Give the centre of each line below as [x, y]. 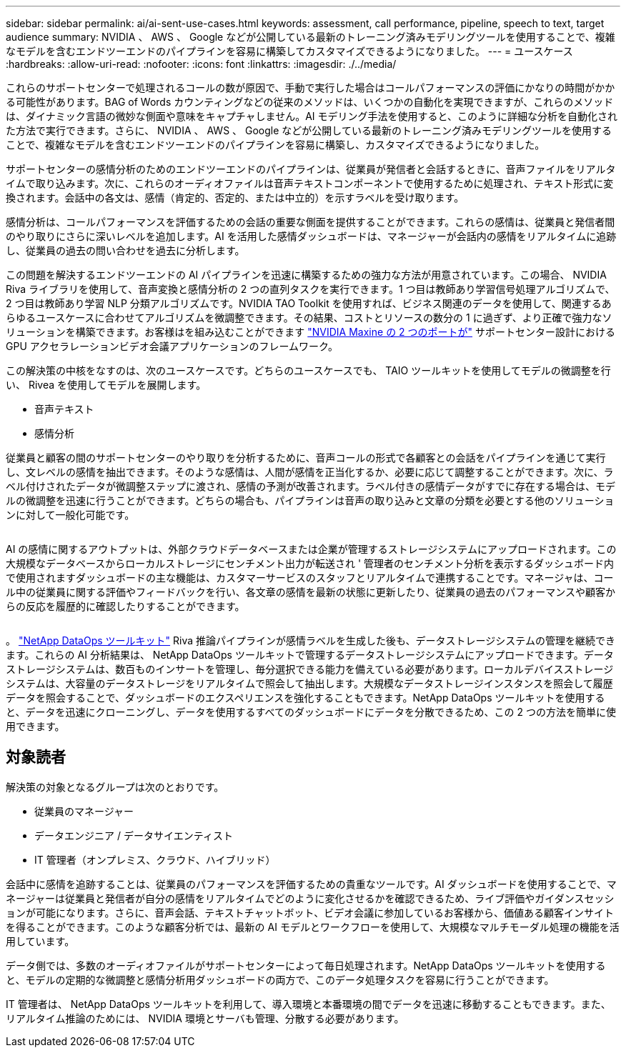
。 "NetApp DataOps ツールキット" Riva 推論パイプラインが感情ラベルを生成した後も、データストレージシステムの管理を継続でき [310, 640]
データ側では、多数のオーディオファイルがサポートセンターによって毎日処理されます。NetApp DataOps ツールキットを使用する [306, 965]
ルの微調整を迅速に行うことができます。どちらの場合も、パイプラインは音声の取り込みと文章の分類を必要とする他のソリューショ [310, 500]
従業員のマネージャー [84, 811]
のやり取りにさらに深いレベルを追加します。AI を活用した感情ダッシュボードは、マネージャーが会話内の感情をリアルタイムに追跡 [311, 236]
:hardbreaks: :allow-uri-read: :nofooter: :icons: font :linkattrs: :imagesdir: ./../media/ [201, 64]
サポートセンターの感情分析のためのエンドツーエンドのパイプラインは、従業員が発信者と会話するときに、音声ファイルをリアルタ [311, 169]
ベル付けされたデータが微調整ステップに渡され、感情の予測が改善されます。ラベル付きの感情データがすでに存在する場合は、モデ [310, 486]
